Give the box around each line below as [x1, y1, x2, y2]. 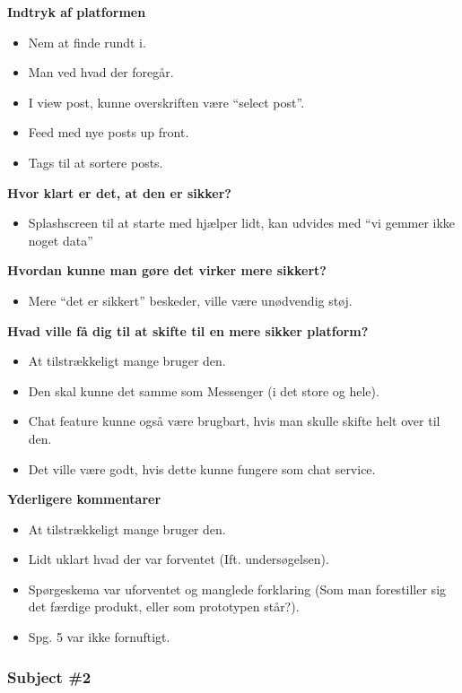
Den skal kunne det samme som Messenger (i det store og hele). [28, 381, 379, 400]
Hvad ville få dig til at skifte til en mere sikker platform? [7, 321, 369, 340]
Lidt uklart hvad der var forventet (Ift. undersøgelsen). [28, 550, 329, 568]
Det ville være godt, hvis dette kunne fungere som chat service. [28, 459, 376, 478]
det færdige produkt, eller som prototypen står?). [28, 597, 300, 616]
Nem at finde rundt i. [28, 32, 146, 51]
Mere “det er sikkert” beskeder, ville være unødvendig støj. [28, 290, 353, 309]
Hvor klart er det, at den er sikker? [7, 183, 231, 202]
